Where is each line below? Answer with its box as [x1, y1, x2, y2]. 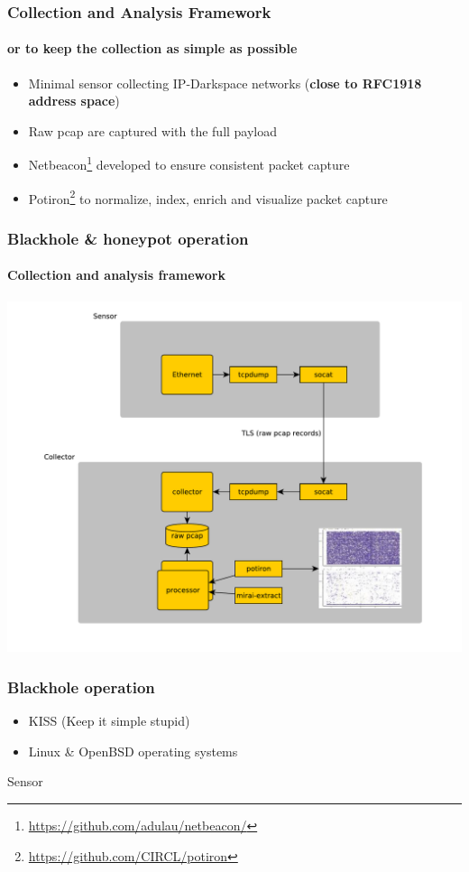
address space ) [28, 91, 120, 110]
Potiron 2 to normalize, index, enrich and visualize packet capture [28, 186, 388, 208]
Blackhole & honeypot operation [7, 227, 249, 249]
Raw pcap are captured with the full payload [28, 121, 278, 140]
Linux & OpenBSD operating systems [28, 741, 238, 760]
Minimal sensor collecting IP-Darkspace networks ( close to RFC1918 [28, 73, 422, 92]
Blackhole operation [7, 675, 155, 698]
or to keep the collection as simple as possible [7, 39, 298, 58]
